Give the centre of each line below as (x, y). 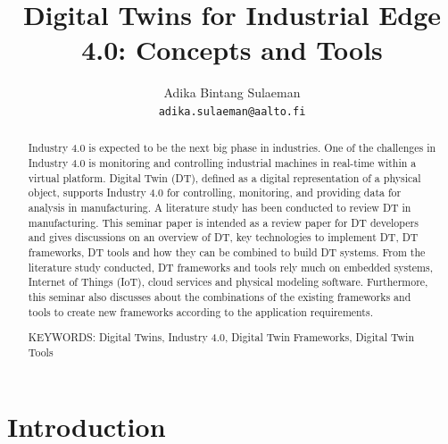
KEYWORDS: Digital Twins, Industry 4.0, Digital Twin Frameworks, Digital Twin (221, 337)
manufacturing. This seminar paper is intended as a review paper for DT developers (223, 222)
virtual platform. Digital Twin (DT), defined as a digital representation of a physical (224, 177)
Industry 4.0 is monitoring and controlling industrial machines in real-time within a (222, 163)
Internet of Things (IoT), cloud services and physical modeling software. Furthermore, (228, 282)
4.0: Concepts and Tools (232, 50)
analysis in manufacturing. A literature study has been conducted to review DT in (220, 207)
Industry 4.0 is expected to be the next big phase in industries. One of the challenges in (232, 148)
